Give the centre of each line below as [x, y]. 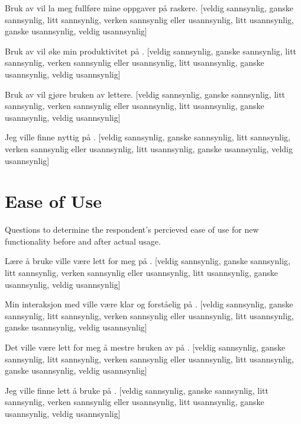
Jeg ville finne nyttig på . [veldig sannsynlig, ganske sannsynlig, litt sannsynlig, [148, 137]
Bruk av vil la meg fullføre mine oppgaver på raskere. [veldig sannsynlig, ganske [149, 8]
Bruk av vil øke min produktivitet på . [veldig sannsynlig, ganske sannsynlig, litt [151, 51]
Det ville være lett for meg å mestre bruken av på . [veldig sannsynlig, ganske [145, 347]
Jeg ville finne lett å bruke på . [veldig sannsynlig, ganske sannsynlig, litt [137, 390]
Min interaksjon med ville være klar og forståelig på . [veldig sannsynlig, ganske [149, 304]
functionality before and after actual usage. [83, 241]
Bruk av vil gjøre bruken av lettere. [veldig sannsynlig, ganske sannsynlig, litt [145, 94]
